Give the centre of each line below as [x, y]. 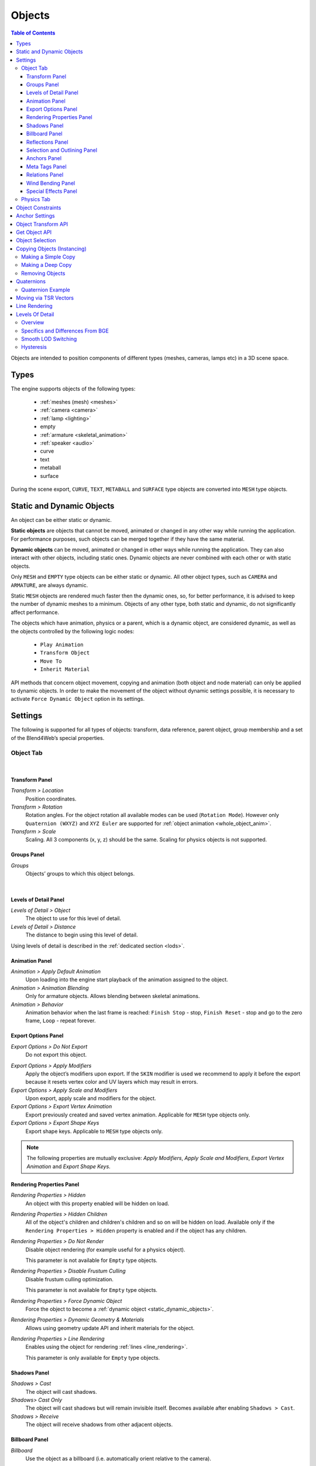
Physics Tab [36, 199]
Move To [51, 661]
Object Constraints [39, 208]
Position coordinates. [51, 799]
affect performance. [35, 612]
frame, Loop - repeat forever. [61, 1021]
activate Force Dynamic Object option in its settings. [78, 699]
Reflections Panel [47, 142]
